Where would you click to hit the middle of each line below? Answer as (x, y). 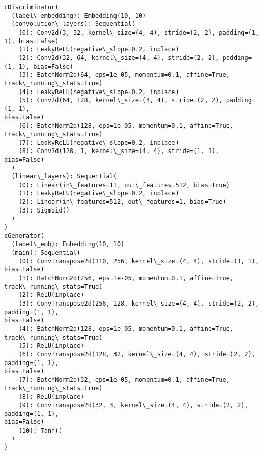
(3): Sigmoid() (44, 210)
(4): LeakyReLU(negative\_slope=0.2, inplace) (99, 92)
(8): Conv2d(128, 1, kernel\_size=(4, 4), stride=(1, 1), (119, 151)
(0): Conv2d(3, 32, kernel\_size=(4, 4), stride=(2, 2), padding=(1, (139, 32)
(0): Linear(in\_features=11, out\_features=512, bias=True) (124, 185)
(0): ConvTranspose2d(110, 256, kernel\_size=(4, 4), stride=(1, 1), (139, 261)
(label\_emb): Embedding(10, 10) (68, 244)
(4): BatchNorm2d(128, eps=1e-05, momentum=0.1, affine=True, (126, 329)
